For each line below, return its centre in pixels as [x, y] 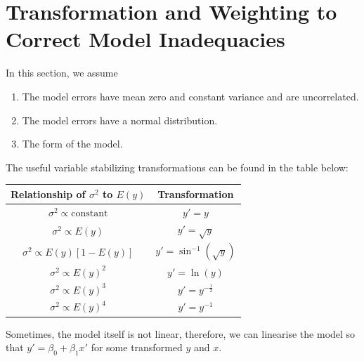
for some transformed [137, 347]
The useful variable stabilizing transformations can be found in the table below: [177, 167]
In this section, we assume [62, 73]
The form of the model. [72, 144]
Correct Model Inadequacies [145, 39]
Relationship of [48, 193]
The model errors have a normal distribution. [120, 120]
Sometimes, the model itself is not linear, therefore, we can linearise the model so [181, 333]
